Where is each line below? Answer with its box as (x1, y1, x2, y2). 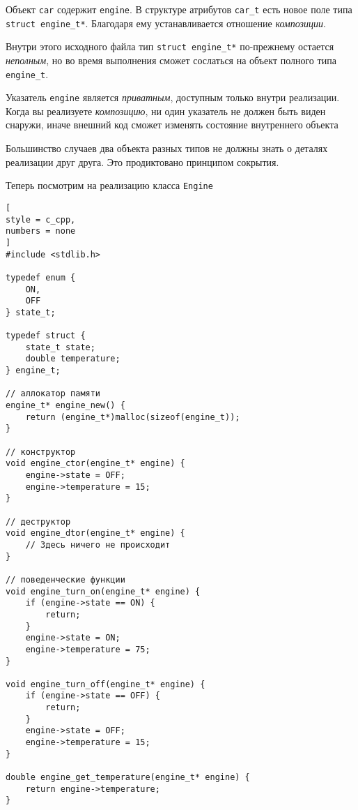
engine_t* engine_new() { (6, 400, 125, 411)
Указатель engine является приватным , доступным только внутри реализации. (6, 90, 340, 105)
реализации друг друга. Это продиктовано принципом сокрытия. (6, 154, 279, 169)
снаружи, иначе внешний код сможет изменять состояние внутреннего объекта (6, 117, 338, 132)
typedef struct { (6, 331, 86, 341)
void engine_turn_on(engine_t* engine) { (6, 586, 201, 597)
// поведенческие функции (6, 574, 125, 585)
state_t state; (25, 342, 95, 352)
